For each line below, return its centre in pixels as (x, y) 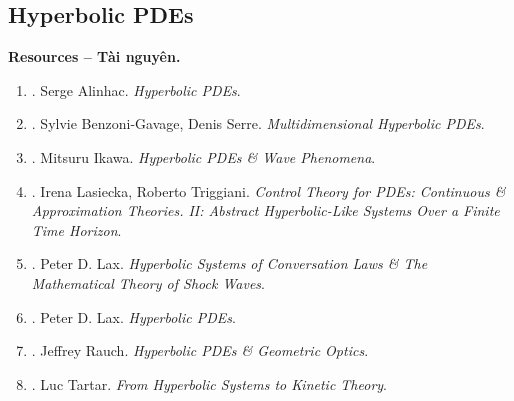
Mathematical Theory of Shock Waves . (148, 282)
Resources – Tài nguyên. (94, 56)
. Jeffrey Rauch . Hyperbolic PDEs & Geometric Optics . (200, 350)
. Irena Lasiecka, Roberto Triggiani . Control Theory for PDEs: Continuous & (268, 190)
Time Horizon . (76, 229)
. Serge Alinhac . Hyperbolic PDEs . (136, 89)
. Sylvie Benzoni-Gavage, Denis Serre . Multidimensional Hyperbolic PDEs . (258, 123)
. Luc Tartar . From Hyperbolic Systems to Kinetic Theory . (209, 383)
